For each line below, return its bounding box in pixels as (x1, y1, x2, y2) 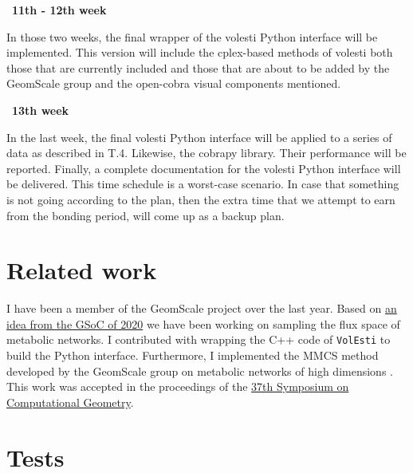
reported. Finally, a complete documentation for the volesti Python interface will (6, 160, 401, 176)
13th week (12, 101, 69, 118)
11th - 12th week (12, 2, 107, 18)
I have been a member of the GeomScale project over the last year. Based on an (6, 300, 397, 317)
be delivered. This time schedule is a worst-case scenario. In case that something (6, 175, 399, 192)
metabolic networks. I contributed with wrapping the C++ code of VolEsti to (6, 331, 391, 348)
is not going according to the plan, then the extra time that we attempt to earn (6, 191, 395, 207)
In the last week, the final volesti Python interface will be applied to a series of (6, 128, 392, 145)
